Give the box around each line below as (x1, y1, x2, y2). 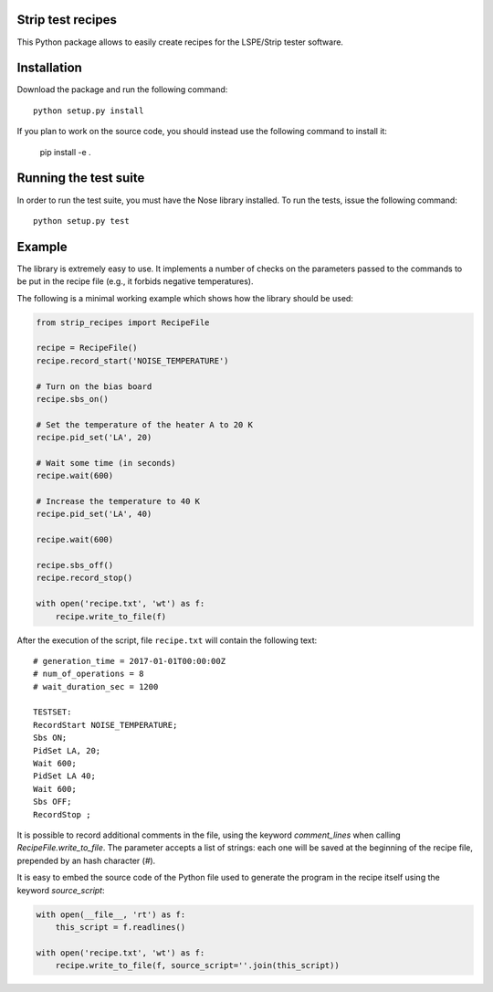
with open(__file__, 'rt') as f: (36, 909, 186, 920)
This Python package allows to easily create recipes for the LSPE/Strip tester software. (16, 37, 344, 47)
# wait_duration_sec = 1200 (33, 681, 159, 691)
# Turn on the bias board (36, 381, 152, 392)
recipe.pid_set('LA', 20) (36, 432, 152, 443)
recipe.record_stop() (36, 573, 133, 584)
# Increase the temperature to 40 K (36, 496, 201, 507)
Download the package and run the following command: (16, 84, 228, 95)
